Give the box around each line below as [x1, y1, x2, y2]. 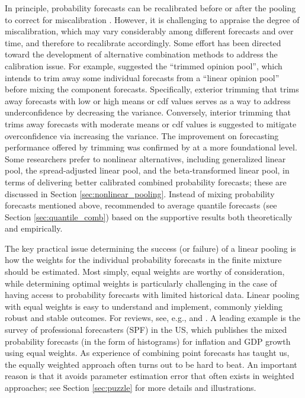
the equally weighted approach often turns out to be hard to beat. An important [5, 358, 297, 370]
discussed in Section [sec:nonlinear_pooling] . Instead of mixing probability [5, 187, 275, 200]
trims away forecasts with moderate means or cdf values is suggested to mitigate [5, 117, 297, 130]
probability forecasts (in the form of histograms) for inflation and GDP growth [5, 335, 291, 347]
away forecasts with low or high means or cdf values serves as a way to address [5, 94, 291, 107]
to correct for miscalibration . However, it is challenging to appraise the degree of [5, 13, 300, 25]
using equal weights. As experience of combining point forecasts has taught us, [5, 346, 290, 359]
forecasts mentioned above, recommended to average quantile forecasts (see [5, 199, 277, 211]
